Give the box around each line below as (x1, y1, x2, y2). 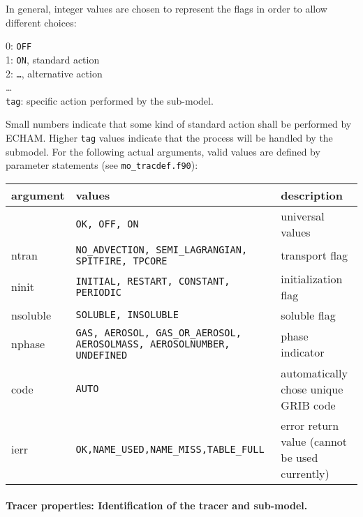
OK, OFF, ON (75, 218, 139, 230)
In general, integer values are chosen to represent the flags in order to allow (6, 1, 327, 15)
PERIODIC (75, 286, 122, 298)
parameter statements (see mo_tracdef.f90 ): (6, 158, 198, 172)
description (281, 186, 343, 203)
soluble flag (281, 306, 336, 323)
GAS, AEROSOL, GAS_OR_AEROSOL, (75, 327, 242, 338)
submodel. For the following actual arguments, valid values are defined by (6, 144, 320, 158)
